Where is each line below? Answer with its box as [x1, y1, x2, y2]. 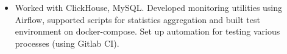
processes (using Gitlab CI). [15, 36, 119, 49]
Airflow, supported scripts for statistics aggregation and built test [15, 13, 260, 25]
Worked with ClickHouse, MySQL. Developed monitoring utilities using [15, 1, 283, 13]
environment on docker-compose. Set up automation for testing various [15, 25, 280, 38]
